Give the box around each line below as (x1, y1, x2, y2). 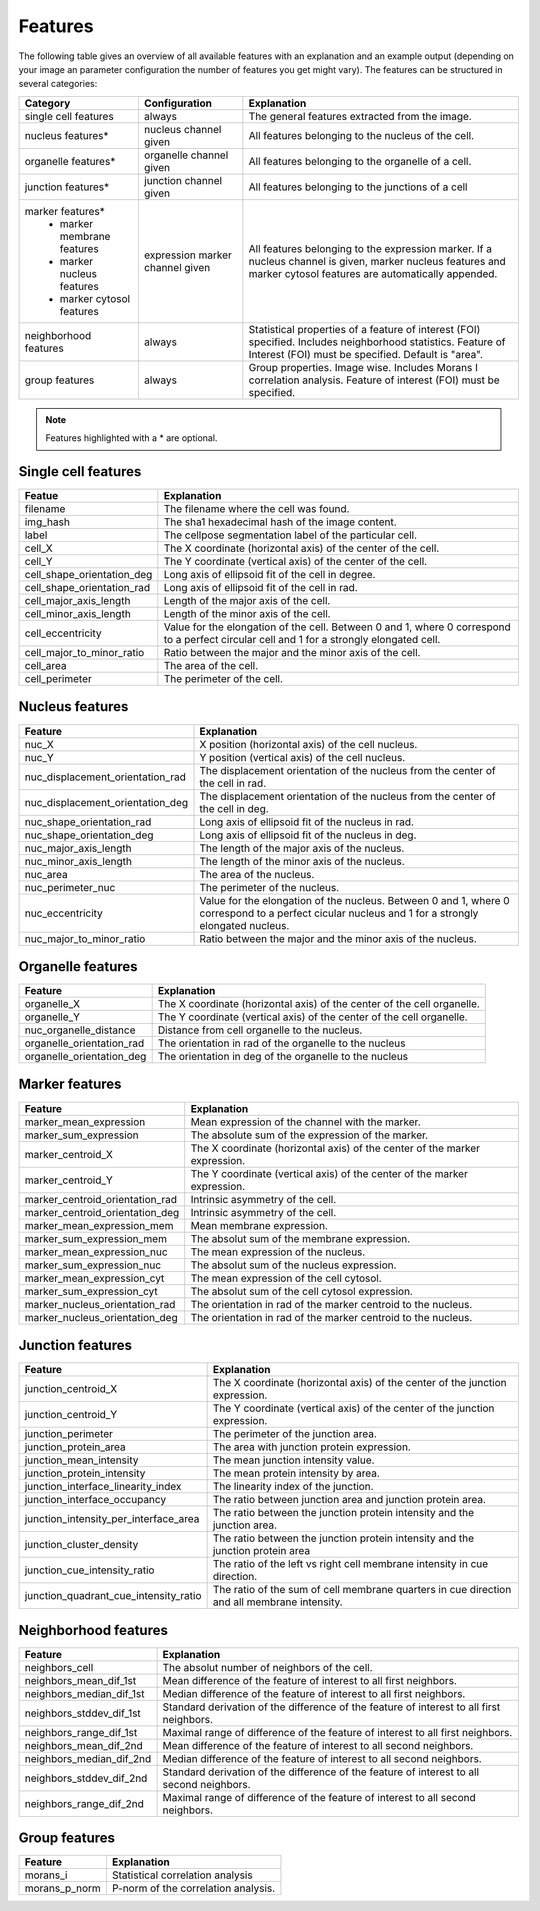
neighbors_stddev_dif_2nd (24, 1771, 148, 1785)
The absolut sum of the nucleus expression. (190, 1258, 397, 1272)
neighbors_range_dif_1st (24, 1725, 138, 1739)
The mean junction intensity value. (212, 1453, 375, 1467)
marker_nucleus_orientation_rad (24, 1297, 176, 1311)
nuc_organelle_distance (24, 1023, 136, 1037)
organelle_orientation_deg (24, 1050, 147, 1064)
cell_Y (24, 555, 54, 569)
